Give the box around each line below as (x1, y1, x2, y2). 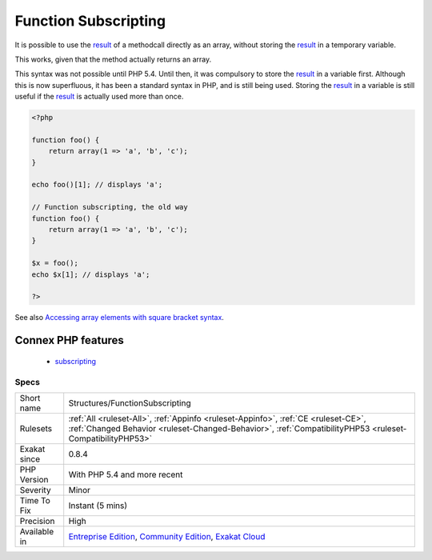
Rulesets (19, 422, 52, 434)
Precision (19, 515, 55, 526)
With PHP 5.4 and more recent (68, 469, 183, 480)
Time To (19, 494, 51, 506)
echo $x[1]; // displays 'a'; (31, 270, 150, 279)
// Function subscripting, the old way (31, 202, 188, 212)
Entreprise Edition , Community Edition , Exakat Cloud (68, 530, 266, 542)
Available (19, 526, 54, 537)
